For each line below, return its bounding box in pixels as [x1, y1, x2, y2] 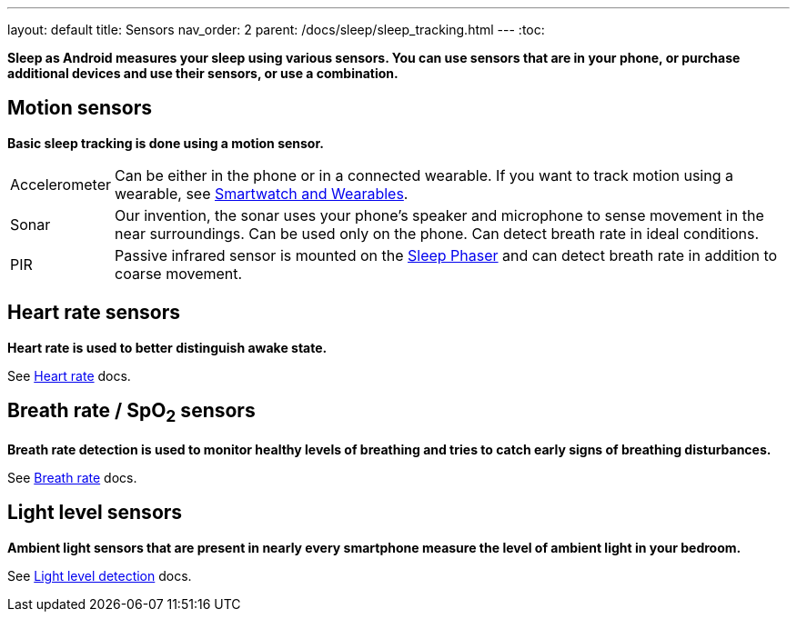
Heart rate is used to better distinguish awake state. [7, 339, 328, 355]
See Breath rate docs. [7, 469, 137, 485]
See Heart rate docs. [7, 367, 131, 384]
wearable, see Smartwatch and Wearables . [114, 184, 409, 203]
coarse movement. [114, 264, 243, 283]
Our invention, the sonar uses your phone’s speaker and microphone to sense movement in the [114, 205, 764, 225]
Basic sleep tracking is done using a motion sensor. [7, 135, 324, 151]
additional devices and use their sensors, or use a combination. [7, 65, 398, 81]
